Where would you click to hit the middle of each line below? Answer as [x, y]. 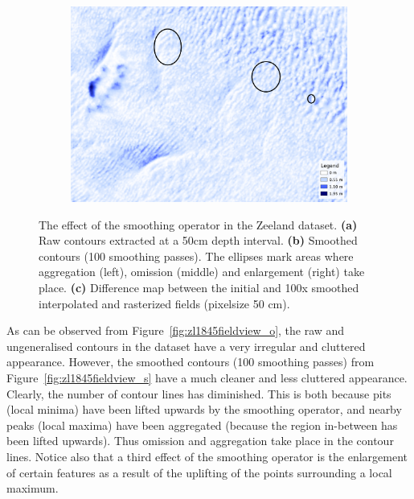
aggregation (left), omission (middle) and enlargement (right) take [202, 272]
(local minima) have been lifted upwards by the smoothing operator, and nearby [204, 409]
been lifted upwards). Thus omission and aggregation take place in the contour [200, 441]
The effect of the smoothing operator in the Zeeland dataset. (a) [198, 224]
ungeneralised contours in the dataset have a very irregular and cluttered [186, 346]
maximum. [33, 488]
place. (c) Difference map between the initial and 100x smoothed [199, 288]
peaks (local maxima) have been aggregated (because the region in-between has [202, 425]
